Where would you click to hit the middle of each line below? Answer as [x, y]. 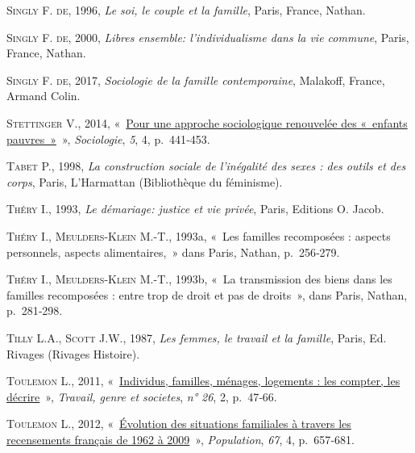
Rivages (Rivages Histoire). [73, 353]
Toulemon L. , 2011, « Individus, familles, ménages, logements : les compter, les [203, 381]
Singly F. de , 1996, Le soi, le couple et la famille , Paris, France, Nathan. [186, 10]
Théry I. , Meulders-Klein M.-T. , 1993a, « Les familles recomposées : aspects [199, 235]
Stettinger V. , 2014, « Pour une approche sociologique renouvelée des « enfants [207, 122]
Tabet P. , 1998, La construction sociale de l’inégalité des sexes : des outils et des [206, 166]
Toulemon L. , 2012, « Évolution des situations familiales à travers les [179, 424]
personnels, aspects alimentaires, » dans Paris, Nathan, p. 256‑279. [173, 252]
